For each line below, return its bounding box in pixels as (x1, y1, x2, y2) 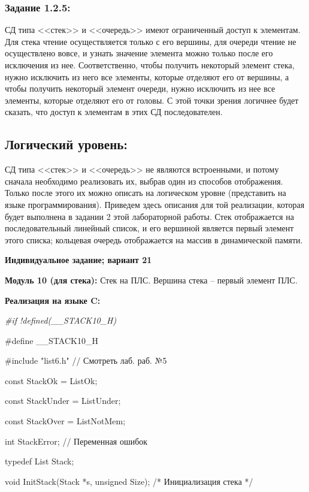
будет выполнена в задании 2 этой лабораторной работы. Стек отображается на (5, 210, 294, 222)
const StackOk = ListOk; (5, 374, 98, 387)
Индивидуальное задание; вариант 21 (5, 253, 152, 266)
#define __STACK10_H (5, 334, 98, 346)
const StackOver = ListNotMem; (5, 415, 126, 427)
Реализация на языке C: (5, 294, 101, 306)
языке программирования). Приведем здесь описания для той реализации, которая (5, 198, 305, 210)
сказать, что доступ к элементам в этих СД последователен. (5, 105, 223, 118)
